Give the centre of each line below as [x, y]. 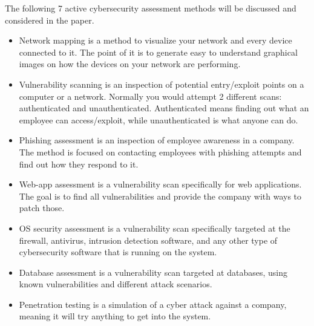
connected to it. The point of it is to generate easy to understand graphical [158, 52]
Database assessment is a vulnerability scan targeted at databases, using [153, 272]
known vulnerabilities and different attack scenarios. [116, 284]
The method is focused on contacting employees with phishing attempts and [160, 152]
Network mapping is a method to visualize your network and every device [155, 40]
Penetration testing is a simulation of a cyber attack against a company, [153, 304]
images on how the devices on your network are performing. [130, 64]
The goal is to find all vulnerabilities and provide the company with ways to [160, 196]
